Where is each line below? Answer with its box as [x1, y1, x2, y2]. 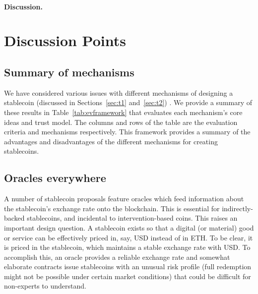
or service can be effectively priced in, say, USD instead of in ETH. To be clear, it [4, 232, 253, 242]
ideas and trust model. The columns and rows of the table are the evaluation [4, 117, 238, 127]
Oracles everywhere [4, 170, 106, 185]
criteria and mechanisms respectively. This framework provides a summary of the [4, 126, 251, 137]
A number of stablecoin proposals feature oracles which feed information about [4, 193, 244, 204]
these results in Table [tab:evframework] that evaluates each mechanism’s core [4, 107, 243, 117]
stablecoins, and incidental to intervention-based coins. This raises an [27, 213, 238, 223]
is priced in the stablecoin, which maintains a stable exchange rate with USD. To [4, 242, 251, 252]
